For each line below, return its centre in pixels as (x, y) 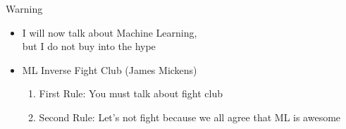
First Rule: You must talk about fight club (131, 93)
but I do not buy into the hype (89, 46)
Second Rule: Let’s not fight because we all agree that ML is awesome (190, 117)
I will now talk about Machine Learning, (110, 32)
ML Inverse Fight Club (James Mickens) (110, 69)
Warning (24, 8)
